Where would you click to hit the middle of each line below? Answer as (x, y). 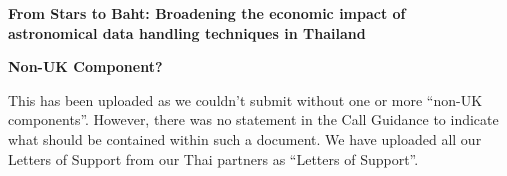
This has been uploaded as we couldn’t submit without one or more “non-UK (245, 99)
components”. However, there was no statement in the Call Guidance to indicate (253, 119)
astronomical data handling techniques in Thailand (187, 32)
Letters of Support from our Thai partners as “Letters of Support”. (213, 158)
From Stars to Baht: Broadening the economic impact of (207, 13)
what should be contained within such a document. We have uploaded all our (245, 138)
